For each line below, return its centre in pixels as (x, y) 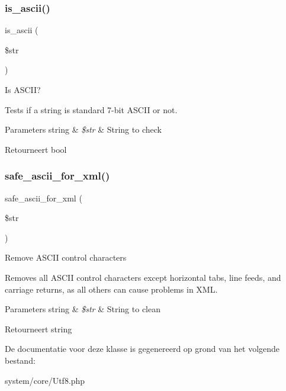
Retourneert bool (36, 149)
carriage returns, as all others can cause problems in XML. (111, 289)
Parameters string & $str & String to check (83, 129)
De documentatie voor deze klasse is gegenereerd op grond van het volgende (142, 349)
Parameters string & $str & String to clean (83, 309)
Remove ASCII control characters (66, 257)
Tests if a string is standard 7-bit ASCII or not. (91, 109)
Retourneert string (38, 328)
